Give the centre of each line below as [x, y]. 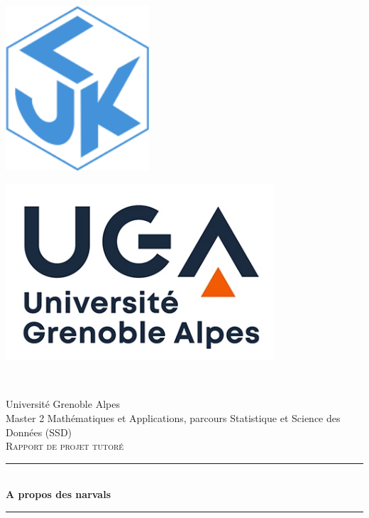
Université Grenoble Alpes [63, 404]
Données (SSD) [39, 432]
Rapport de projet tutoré [65, 446]
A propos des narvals [59, 494]
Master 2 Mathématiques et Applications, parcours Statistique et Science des [173, 418]
